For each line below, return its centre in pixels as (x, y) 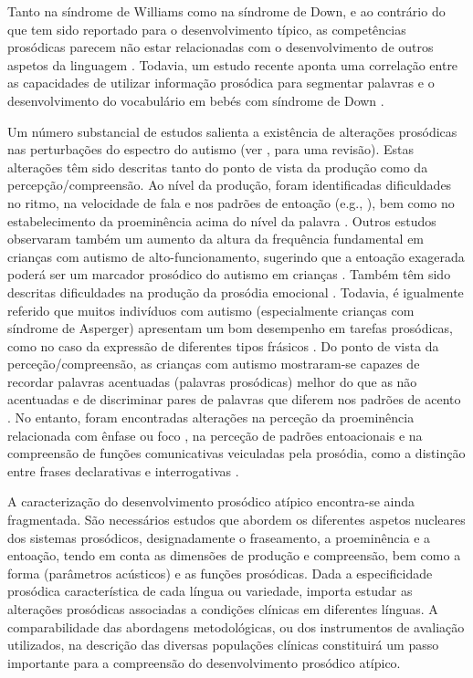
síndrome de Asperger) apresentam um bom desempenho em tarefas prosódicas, (231, 328)
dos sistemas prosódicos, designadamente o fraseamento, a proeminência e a (219, 537)
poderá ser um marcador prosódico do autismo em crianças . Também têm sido (229, 274)
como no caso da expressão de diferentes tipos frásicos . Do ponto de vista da (223, 345)
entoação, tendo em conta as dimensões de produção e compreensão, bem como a (234, 555)
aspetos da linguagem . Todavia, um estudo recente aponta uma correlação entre (233, 64)
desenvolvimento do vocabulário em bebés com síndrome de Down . (196, 100)
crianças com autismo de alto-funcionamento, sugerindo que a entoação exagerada (236, 256)
